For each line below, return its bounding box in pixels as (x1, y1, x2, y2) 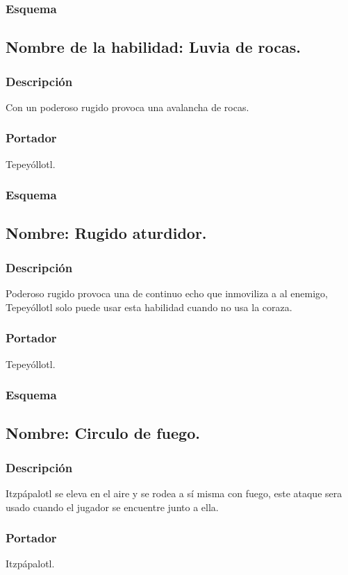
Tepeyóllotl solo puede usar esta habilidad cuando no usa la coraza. (6, 299, 292, 314)
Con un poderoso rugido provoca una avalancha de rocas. (6, 99, 249, 114)
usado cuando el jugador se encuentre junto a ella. (6, 499, 219, 514)
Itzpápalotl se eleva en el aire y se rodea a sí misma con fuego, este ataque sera (6, 485, 342, 500)
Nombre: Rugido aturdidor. (6, 222, 207, 244)
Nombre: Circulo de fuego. (6, 422, 200, 444)
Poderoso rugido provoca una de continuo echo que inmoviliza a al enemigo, (6, 286, 328, 301)
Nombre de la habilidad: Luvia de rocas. (6, 36, 301, 58)
